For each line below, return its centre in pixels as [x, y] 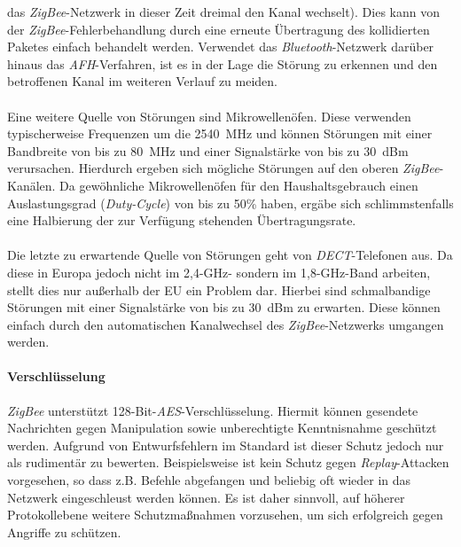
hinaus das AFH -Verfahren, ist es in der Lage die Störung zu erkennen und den [223, 63]
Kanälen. [31, 185]
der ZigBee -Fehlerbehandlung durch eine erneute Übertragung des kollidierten [219, 29]
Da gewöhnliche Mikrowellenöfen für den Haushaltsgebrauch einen [239, 185]
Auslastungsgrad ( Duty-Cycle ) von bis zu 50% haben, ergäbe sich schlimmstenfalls [230, 203]
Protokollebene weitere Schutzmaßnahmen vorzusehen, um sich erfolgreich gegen [225, 515]
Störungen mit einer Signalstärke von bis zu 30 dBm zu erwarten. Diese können [224, 307]
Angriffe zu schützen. [64, 531]
